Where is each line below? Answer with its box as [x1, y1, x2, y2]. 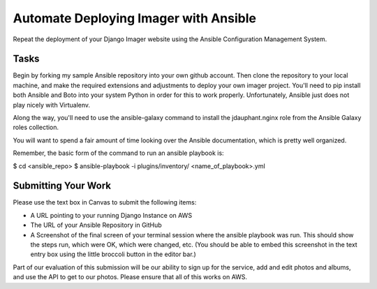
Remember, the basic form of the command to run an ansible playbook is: [13, 149, 224, 157]
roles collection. [13, 123, 59, 132]
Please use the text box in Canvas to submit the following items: [13, 198, 197, 207]
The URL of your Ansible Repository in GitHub [30, 221, 162, 230]
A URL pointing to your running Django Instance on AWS [30, 211, 192, 219]
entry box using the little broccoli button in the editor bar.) [30, 250, 197, 258]
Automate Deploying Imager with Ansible [13, 10, 256, 26]
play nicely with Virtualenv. [13, 101, 91, 109]
